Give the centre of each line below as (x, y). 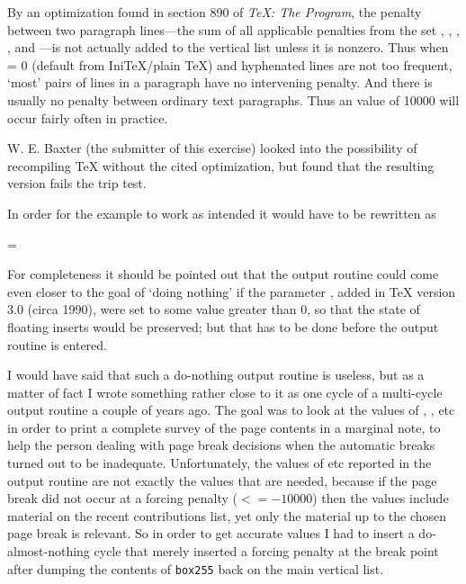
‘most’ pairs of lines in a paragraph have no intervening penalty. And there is (220, 82)
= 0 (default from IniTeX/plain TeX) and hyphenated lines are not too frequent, (230, 64)
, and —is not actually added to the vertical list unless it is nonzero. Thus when (228, 47)
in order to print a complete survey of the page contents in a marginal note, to (224, 427)
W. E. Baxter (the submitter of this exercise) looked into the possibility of (212, 148)
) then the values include (381, 498)
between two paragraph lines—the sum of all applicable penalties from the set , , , (233, 29)
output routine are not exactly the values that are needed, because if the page (222, 480)
